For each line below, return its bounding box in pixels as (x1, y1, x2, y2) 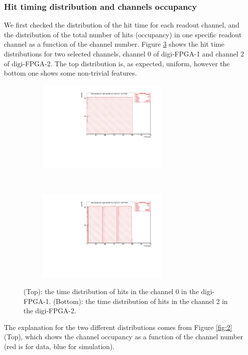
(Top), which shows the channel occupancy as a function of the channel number (4, 331, 243, 342)
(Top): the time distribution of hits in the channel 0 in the (24, 286, 199, 296)
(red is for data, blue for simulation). (4, 341, 115, 351)
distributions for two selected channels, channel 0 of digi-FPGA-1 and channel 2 (4, 49, 244, 58)
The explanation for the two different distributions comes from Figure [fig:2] (4, 322, 232, 332)
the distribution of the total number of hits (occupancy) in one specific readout (4, 29, 242, 39)
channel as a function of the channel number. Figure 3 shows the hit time (4, 39, 224, 49)
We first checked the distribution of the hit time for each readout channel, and (4, 20, 240, 30)
